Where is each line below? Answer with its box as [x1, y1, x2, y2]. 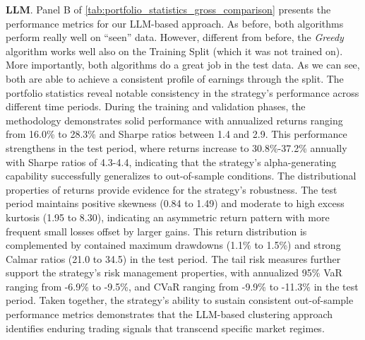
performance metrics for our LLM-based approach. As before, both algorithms [6, 16, 344, 30]
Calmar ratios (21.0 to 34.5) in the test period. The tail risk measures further [6, 251, 341, 266]
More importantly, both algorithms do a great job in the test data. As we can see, [6, 57, 360, 72]
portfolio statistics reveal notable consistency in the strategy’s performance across [6, 85, 359, 100]
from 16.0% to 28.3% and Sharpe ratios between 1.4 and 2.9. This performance [6, 127, 347, 141]
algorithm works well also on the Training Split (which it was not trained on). [6, 43, 343, 58]
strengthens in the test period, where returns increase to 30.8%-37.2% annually [6, 140, 347, 155]
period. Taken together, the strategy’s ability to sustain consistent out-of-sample [6, 293, 354, 307]
